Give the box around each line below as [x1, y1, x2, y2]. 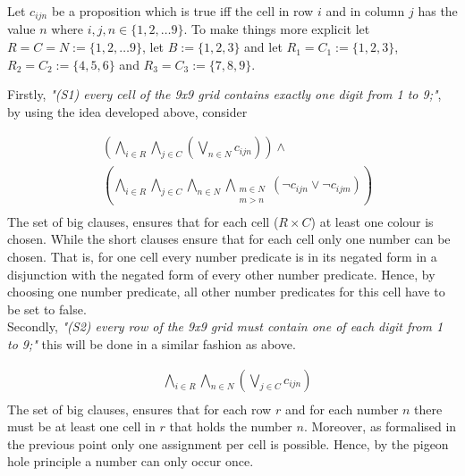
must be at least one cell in [7, 417, 156, 436]
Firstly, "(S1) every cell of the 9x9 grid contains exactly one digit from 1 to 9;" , [7, 85, 442, 104]
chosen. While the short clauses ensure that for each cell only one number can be [7, 230, 451, 248]
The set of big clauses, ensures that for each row [7, 399, 272, 418]
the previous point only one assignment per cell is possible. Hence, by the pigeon [7, 434, 449, 453]
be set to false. [7, 299, 87, 318]
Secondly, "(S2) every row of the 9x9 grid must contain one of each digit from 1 [7, 317, 444, 336]
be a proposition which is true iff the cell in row [51, 2, 314, 20]
